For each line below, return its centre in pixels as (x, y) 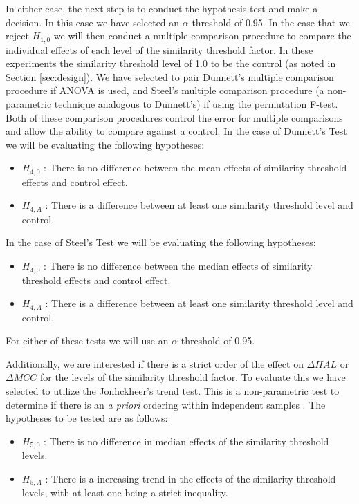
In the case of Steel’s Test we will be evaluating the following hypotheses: (161, 242)
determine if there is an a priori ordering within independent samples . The (166, 404)
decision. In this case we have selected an (93, 22)
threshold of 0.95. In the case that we (271, 22)
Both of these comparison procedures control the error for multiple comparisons (174, 117)
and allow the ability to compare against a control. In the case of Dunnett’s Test (176, 131)
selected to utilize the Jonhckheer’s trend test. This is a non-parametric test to (173, 390)
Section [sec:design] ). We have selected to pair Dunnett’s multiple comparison (170, 76)
